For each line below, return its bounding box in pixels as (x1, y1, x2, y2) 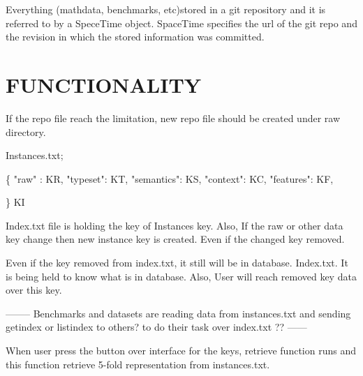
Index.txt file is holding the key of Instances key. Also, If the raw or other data (6, 218, 343, 232)
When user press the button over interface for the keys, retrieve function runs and (6, 343, 356, 358)
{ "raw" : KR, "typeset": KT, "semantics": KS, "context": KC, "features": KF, (6, 171, 334, 186)
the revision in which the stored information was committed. (6, 29, 265, 44)
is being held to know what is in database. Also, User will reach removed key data (6, 269, 357, 283)
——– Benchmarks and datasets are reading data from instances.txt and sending (6, 306, 351, 320)
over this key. (6, 283, 62, 297)
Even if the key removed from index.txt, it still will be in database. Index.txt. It (6, 255, 348, 270)
